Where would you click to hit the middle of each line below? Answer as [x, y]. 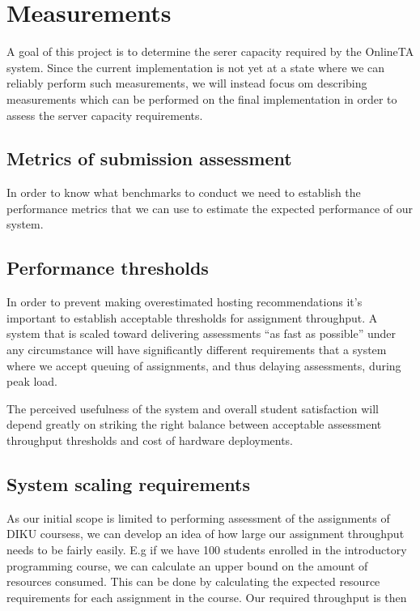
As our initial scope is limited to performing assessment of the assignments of [198, 517]
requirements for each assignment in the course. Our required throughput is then [207, 597]
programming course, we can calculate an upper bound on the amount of [187, 565]
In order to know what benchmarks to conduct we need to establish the [184, 192]
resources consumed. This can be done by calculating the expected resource [193, 581]
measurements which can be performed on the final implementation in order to [202, 98]
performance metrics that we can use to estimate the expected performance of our [210, 208]
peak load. [32, 381]
